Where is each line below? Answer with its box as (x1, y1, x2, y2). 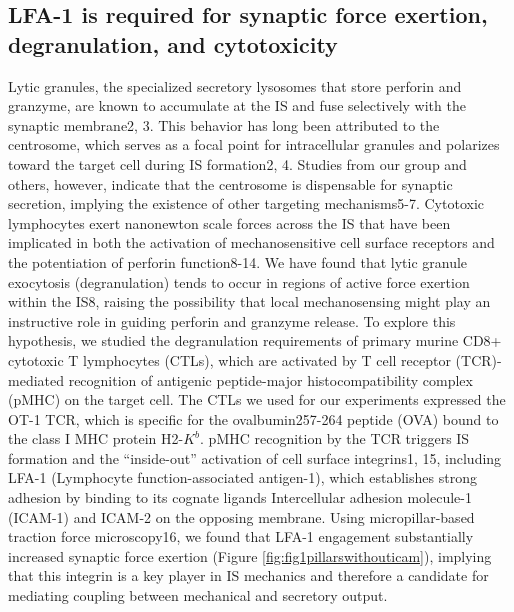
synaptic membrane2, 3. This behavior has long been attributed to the (8, 114, 440, 135)
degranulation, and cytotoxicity (8, 28, 338, 59)
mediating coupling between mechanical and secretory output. (8, 585, 388, 606)
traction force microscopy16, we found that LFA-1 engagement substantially (8, 526, 474, 547)
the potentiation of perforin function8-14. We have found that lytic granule (8, 251, 468, 272)
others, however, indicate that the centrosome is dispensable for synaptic (8, 173, 453, 194)
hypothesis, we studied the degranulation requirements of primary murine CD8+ (8, 330, 502, 351)
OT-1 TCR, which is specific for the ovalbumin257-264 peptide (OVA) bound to (8, 408, 499, 429)
